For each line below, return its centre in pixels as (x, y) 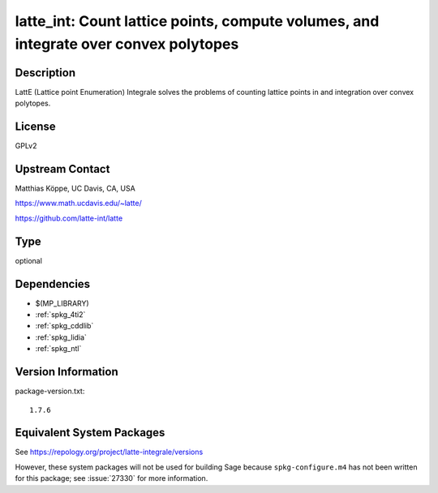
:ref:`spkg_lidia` (61, 337)
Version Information (67, 372)
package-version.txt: (50, 391)
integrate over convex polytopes (127, 44)
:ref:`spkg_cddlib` (64, 326)
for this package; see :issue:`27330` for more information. (112, 478)
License (35, 127)
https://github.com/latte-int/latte (69, 218)
